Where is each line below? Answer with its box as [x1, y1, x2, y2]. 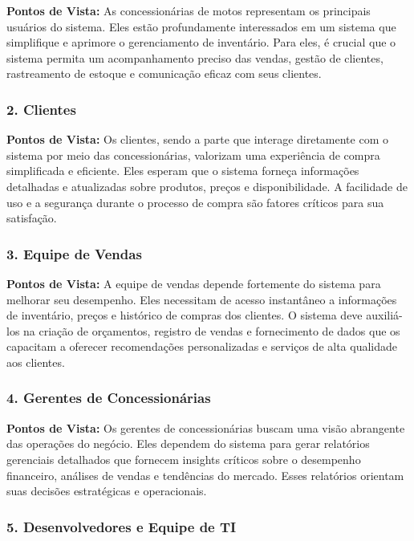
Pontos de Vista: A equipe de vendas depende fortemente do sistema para [6, 275, 381, 291]
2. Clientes [6, 99, 76, 119]
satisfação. [6, 209, 57, 226]
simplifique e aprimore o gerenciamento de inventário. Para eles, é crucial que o [6, 34, 396, 51]
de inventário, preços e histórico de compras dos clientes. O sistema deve [6, 307, 363, 323]
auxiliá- [366, 307, 403, 323]
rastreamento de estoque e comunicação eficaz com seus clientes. [6, 65, 322, 82]
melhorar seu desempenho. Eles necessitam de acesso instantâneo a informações [6, 291, 397, 307]
